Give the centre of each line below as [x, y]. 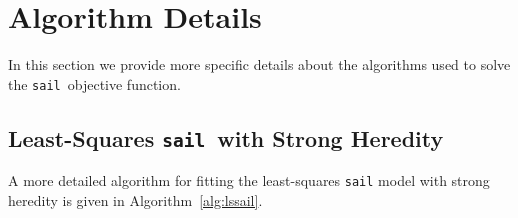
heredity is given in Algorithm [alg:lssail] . [135, 199]
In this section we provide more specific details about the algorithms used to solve [259, 64]
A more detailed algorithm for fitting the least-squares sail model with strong [249, 180]
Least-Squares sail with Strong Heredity [226, 137]
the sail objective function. [94, 83]
